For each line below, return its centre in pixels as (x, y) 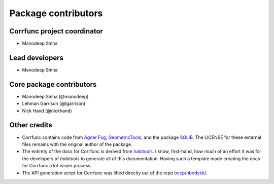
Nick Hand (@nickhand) (47, 111)
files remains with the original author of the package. (77, 144)
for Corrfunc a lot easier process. (57, 166)
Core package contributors (53, 84)
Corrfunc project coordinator (56, 31)
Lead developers (36, 58)
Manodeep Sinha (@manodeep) (55, 96)
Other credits (31, 125)
